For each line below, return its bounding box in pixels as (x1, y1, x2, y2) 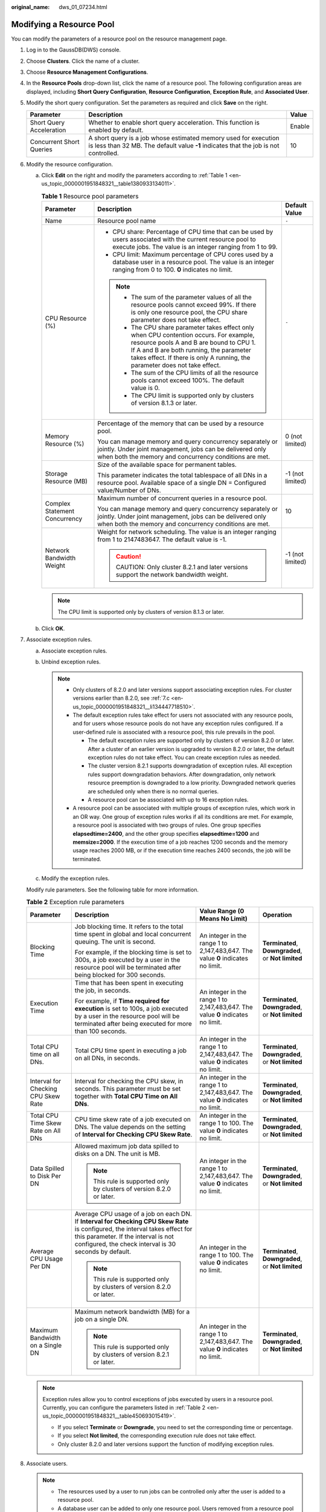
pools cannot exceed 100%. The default (130, 376, 245, 385)
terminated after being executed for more (74, 1020, 193, 1028)
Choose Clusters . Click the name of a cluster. (26, 57, 140, 65)
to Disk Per (30, 1172, 62, 1181)
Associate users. (26, 1460, 68, 1467)
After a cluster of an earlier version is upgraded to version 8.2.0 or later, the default (88, 745, 295, 752)
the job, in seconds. (74, 986, 131, 995)
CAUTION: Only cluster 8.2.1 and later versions (115, 563, 248, 572)
